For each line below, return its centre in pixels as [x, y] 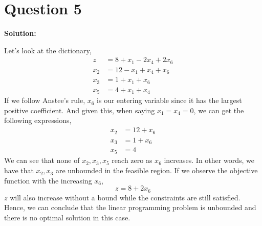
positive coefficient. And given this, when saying [80, 110]
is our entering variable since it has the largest [169, 100]
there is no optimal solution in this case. [67, 217]
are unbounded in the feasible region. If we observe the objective [157, 170]
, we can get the [219, 110]
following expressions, [38, 120]
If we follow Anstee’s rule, [45, 100]
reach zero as [132, 160]
